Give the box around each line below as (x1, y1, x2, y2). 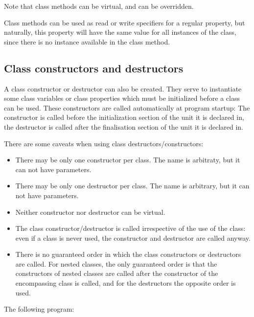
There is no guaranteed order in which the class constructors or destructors (15, 249, 241, 259)
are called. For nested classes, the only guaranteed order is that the (15, 258, 217, 269)
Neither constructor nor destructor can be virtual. (15, 206, 165, 217)
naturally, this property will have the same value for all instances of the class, (4, 27, 236, 37)
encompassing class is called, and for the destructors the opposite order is (15, 278, 236, 288)
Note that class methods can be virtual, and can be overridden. (4, 1, 194, 11)
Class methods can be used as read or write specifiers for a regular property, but (4, 17, 245, 27)
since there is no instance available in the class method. (4, 36, 170, 46)
